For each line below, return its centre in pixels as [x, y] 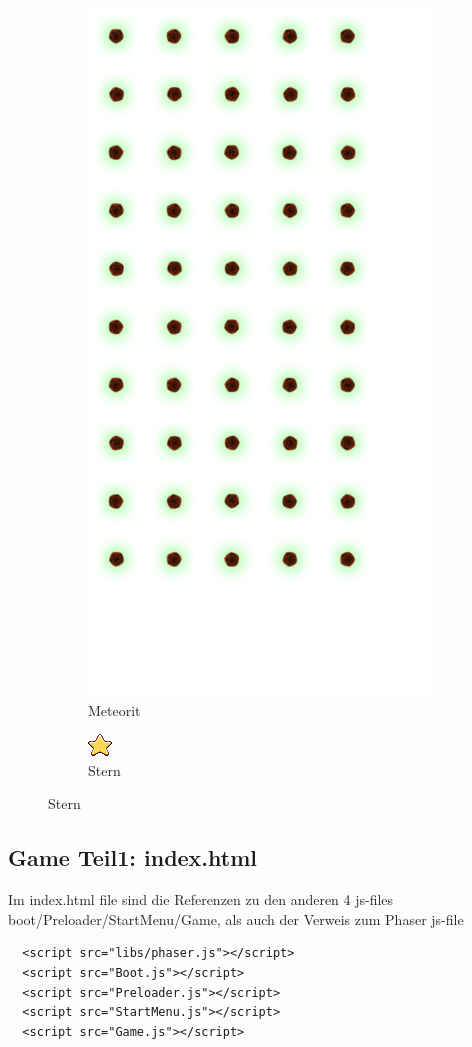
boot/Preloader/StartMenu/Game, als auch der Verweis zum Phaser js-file [236, 918]
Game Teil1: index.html [133, 857]
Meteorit [114, 709]
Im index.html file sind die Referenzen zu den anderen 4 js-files [201, 899]
